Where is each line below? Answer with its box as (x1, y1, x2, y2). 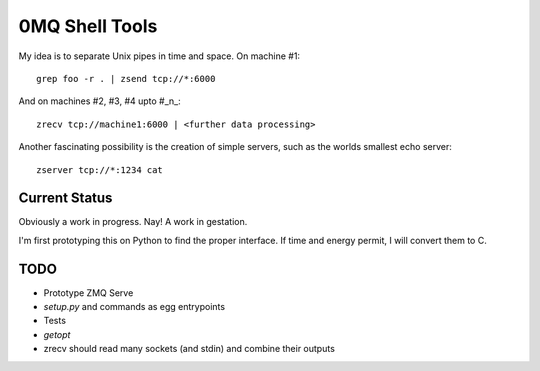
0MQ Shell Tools (18, 15, 158, 37)
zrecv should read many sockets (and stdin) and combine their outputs (43, 343, 335, 355)
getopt (43, 328, 71, 340)
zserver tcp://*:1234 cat (36, 164, 164, 175)
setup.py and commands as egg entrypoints (43, 301, 225, 313)
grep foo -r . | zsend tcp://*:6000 (36, 73, 216, 84)
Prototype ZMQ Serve (43, 286, 134, 299)
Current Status (18, 190, 113, 207)
